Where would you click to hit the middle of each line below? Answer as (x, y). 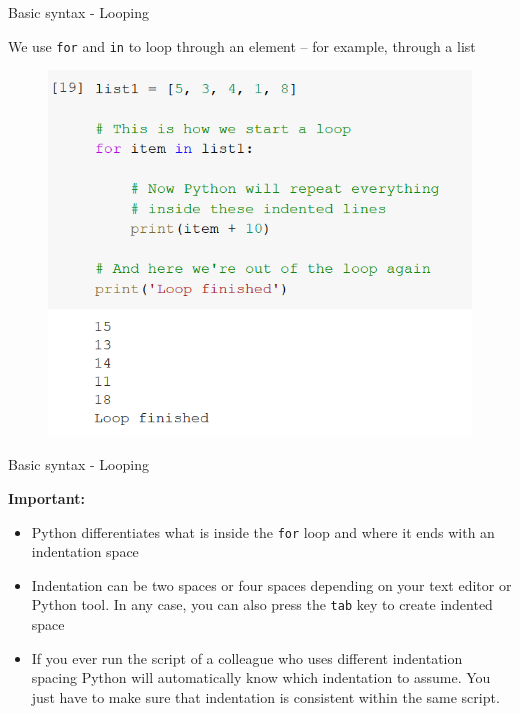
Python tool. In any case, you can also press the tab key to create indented (262, 604)
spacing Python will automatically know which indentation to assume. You (261, 677)
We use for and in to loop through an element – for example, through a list (242, 45)
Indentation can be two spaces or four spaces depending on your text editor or (271, 584)
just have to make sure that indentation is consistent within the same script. (265, 696)
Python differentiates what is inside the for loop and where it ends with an (263, 531)
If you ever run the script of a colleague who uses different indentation (247, 657)
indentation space (85, 551)
